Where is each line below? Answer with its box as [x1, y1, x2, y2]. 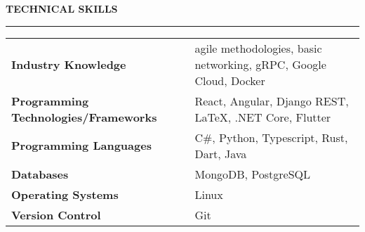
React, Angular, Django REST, [194, 92, 349, 109]
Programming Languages [11, 137, 152, 154]
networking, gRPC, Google [194, 56, 326, 72]
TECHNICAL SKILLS [6, 1, 118, 15]
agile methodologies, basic [194, 39, 322, 56]
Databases [11, 165, 69, 182]
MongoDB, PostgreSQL [194, 165, 311, 182]
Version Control [11, 206, 101, 223]
